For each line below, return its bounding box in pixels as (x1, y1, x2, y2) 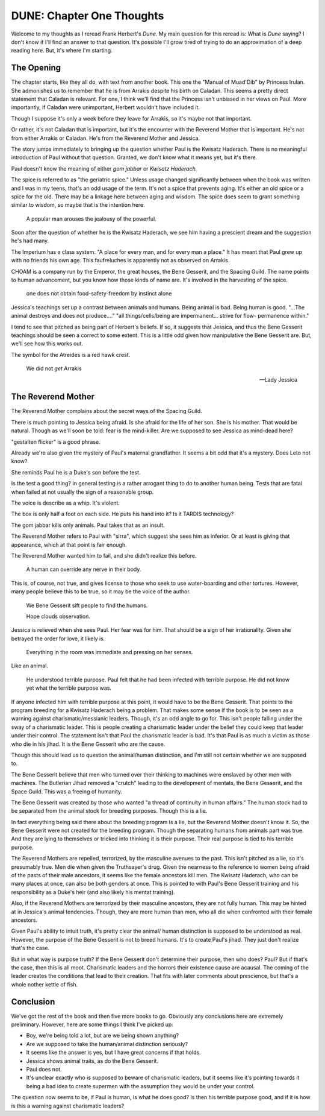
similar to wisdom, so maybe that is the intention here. (11, 201, 146, 209)
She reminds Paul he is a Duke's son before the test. (11, 468, 141, 476)
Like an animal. (11, 662, 48, 669)
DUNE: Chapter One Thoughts (11, 9, 164, 22)
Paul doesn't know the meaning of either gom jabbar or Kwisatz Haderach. (11, 165, 197, 172)
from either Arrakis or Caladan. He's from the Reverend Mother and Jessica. (11, 134, 200, 142)
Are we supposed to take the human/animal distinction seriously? (26, 1040, 188, 1047)
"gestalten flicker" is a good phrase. (11, 438, 101, 446)
